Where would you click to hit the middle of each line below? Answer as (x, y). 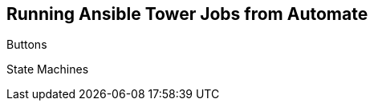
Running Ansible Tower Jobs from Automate (187, 14)
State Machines (48, 69)
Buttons (27, 45)
